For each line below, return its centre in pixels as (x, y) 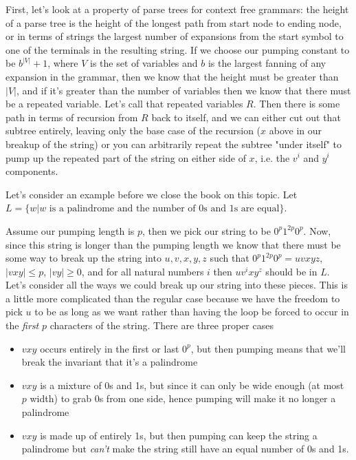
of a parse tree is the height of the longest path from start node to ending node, (174, 22)
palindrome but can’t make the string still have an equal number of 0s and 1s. (185, 449)
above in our (296, 130)
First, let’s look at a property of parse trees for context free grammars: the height (177, 9)
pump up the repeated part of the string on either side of (126, 157)
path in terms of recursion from (72, 117)
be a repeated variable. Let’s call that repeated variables (124, 104)
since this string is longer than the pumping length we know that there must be (173, 244)
